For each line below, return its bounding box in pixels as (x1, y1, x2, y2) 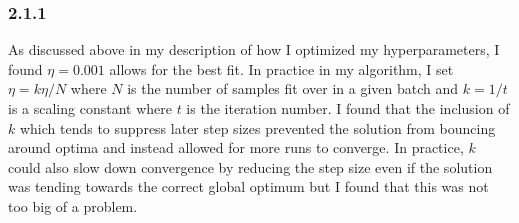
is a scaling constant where (8, 98, 172, 118)
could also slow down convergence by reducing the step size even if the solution (8, 156, 493, 177)
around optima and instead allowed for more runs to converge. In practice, (8, 137, 464, 158)
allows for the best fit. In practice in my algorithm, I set (109, 58, 454, 79)
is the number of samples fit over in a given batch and (127, 78, 459, 99)
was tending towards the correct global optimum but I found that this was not (8, 176, 489, 197)
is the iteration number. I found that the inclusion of (186, 98, 510, 118)
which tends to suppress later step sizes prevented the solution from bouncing (19, 117, 496, 138)
